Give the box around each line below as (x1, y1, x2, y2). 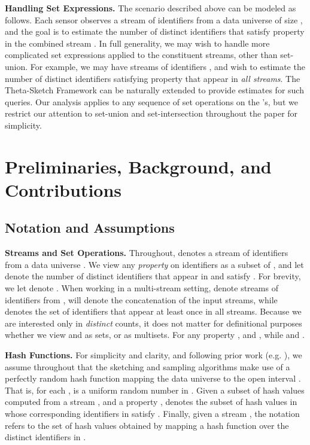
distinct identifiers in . (5, 431, 86, 443)
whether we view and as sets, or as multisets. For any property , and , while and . (5, 328, 305, 341)
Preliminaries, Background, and (5, 154, 272, 178)
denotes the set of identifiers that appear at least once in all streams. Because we (5, 305, 302, 318)
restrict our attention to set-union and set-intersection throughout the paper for (5, 107, 298, 120)
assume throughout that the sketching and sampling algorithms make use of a (5, 360, 290, 373)
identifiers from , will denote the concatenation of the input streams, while (5, 293, 278, 306)
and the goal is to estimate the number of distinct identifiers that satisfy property (5, 25, 305, 38)
